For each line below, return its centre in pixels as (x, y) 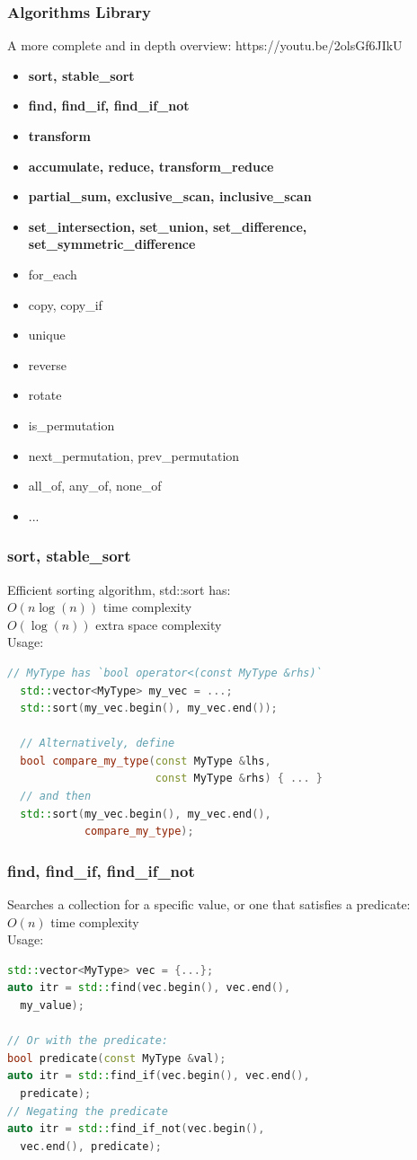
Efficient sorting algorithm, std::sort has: (119, 589)
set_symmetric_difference (112, 244)
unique (47, 335)
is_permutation (71, 425)
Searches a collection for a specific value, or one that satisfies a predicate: (209, 904)
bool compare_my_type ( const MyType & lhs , (146, 761)
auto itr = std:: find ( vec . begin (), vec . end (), (149, 988)
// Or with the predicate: (88, 1041)
